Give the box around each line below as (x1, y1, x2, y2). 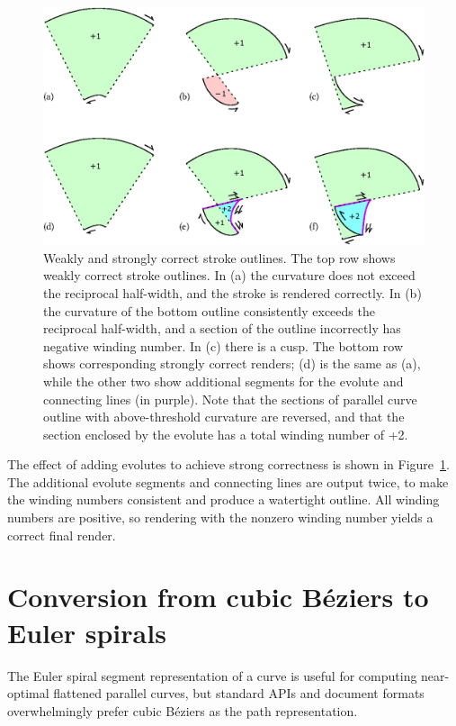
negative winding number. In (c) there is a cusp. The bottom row (43, 336, 404, 355)
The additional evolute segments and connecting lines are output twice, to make (7, 472, 449, 491)
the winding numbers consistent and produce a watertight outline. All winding (7, 490, 440, 509)
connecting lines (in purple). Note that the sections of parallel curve (43, 389, 417, 408)
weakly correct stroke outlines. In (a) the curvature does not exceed (43, 266, 416, 285)
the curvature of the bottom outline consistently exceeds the (43, 301, 375, 320)
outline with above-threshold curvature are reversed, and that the (43, 407, 405, 426)
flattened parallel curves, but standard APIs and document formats (53, 684, 425, 703)
